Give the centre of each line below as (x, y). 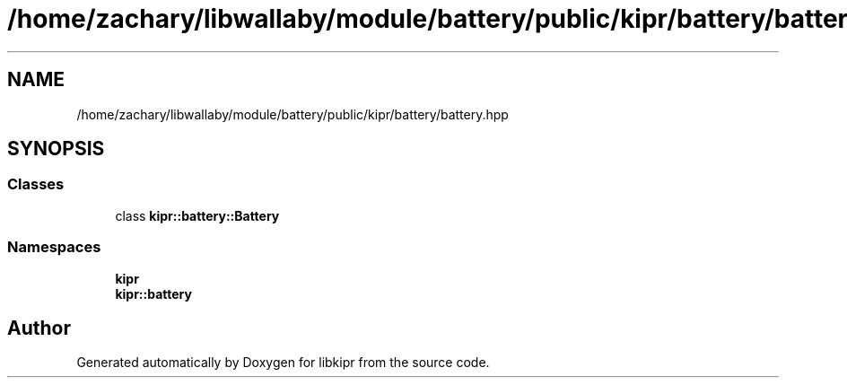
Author (39, 328)
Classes (36, 184)
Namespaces (54, 247)
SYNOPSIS (56, 149)
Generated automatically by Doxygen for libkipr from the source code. (283, 363)
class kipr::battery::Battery (197, 215)
